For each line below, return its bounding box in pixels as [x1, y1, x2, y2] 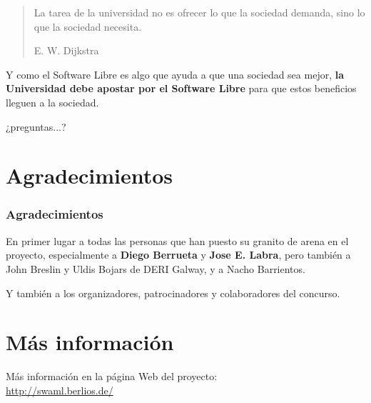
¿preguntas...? [6, 119, 66, 134]
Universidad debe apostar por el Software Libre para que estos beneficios [6, 81, 357, 96]
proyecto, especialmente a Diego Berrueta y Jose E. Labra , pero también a [6, 247, 351, 262]
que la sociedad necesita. [34, 19, 142, 34]
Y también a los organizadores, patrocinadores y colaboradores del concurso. [6, 285, 340, 300]
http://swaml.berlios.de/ [6, 382, 113, 397]
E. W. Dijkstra [34, 43, 99, 58]
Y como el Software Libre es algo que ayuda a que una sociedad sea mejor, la [6, 66, 345, 81]
